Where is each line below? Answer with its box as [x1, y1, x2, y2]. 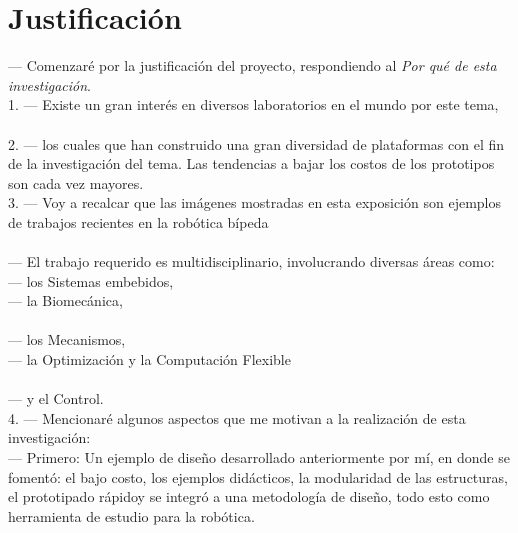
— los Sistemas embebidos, [8, 270, 174, 291]
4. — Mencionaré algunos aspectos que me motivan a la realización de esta [8, 407, 466, 428]
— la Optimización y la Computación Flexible [8, 349, 291, 370]
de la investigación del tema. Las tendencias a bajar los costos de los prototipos [8, 153, 495, 174]
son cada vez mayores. [8, 172, 144, 193]
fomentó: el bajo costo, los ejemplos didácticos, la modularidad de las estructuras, [8, 466, 508, 487]
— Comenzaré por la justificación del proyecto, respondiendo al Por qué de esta [8, 55, 497, 76]
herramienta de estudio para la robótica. [8, 505, 255, 526]
